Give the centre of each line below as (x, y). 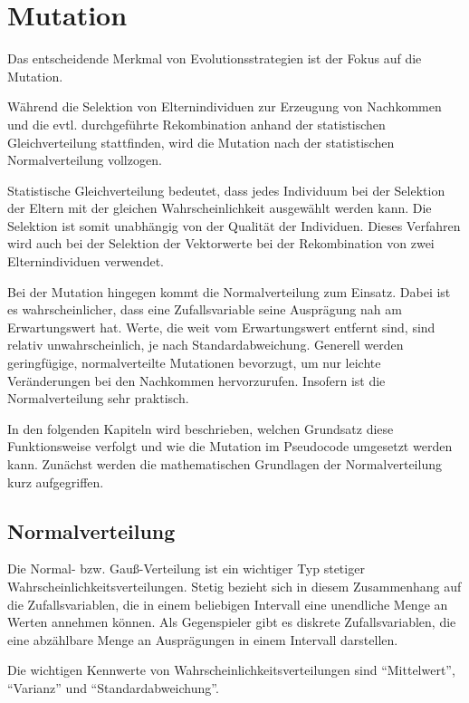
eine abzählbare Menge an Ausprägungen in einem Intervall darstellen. (203, 639)
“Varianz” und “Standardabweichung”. (113, 687)
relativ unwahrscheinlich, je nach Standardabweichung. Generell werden (206, 345)
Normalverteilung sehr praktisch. (98, 398)
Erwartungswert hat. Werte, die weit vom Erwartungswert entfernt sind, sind (221, 327)
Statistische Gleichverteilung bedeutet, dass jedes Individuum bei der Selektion (226, 190)
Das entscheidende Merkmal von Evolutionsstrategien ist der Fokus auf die (215, 58)
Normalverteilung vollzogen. (85, 160)
